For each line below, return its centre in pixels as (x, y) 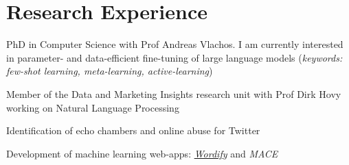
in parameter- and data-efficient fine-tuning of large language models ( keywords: (174, 57)
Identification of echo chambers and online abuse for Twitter (133, 130)
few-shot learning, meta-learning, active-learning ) (110, 71)
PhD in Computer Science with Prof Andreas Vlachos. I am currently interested (175, 44)
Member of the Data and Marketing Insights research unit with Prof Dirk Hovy (174, 93)
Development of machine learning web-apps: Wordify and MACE (142, 153)
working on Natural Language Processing (93, 107)
